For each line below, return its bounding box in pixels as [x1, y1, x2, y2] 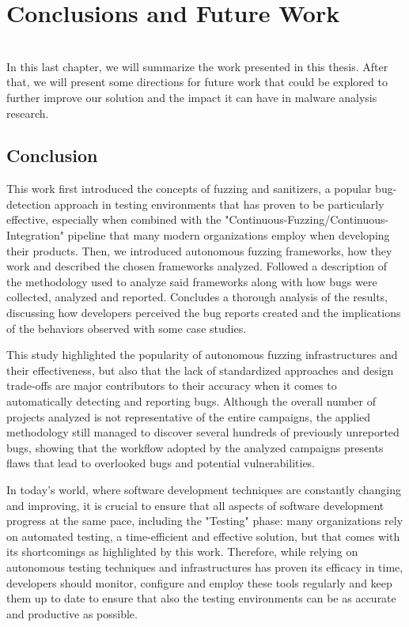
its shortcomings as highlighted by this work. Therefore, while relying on [6, 543, 358, 560]
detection [6, 195, 51, 212]
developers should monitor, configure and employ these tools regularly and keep [6, 574, 392, 591]
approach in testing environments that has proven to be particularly [54, 195, 384, 212]
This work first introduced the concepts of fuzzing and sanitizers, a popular [6, 180, 372, 197]
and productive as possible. [6, 605, 138, 621]
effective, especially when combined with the [6, 211, 222, 228]
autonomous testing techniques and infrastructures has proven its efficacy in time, [6, 558, 403, 575]
